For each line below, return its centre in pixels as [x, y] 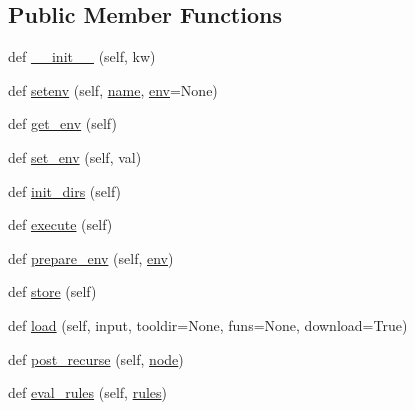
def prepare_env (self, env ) [91, 257]
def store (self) [52, 291]
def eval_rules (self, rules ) [88, 392]
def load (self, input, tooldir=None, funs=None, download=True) [208, 324]
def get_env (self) [62, 123]
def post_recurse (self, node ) [96, 358]
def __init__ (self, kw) [82, 56]
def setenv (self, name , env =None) [113, 89]
